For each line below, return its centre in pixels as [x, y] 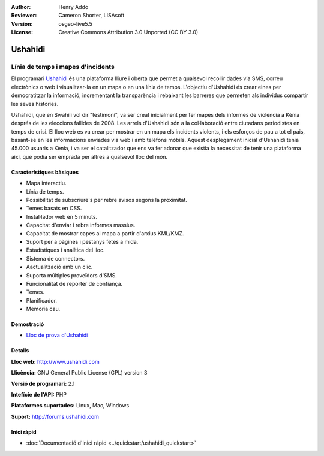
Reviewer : [24, 16]
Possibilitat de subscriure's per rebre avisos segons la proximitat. [106, 200]
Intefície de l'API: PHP [39, 395]
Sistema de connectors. [55, 258]
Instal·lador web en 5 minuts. [62, 216]
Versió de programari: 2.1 [43, 383]
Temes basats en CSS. [54, 208]
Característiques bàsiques [45, 172]
